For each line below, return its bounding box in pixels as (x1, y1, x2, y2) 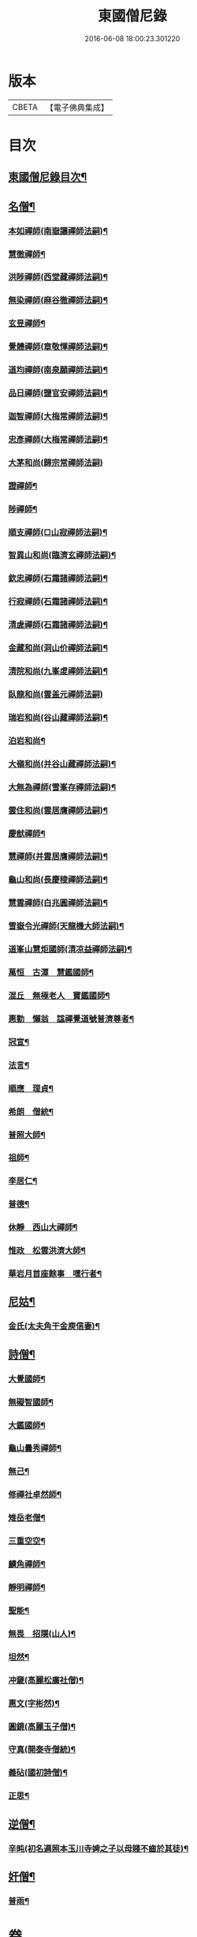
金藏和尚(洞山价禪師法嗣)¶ (8, 643, 109, 654)
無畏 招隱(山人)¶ (8, 1628, 76, 1639)
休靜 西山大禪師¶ (8, 1222, 78, 1233)
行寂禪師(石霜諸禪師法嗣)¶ (8, 596, 109, 607)
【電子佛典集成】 (45, 102, 109, 113)
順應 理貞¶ (8, 1083, 54, 1094)
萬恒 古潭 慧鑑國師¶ (8, 967, 95, 978)
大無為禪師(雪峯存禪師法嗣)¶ (8, 782, 117, 793)
